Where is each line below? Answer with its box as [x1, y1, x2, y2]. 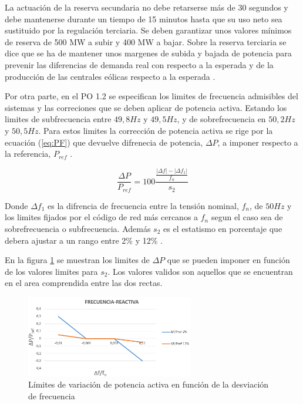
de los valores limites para [5, 265, 98, 277]
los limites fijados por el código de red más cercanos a [5, 211, 198, 223]
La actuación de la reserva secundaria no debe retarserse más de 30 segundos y [5, 1, 288, 13]
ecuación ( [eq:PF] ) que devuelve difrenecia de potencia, [5, 136, 203, 148]
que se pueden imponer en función [167, 254, 290, 266]
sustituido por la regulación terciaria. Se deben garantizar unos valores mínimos [5, 24, 292, 36]
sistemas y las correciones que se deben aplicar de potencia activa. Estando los [5, 101, 287, 113]
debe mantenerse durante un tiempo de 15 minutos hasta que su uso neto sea [5, 12, 282, 25]
